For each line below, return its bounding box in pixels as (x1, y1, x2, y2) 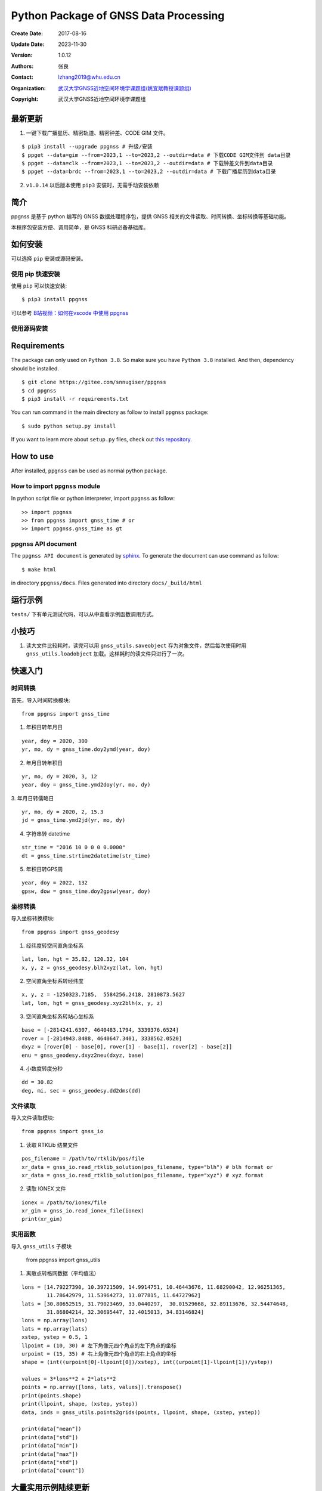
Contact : (11, 73, 34, 81)
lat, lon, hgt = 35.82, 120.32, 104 (21, 956, 129, 963)
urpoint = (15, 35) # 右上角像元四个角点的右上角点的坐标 (21, 1350, 177, 1357)
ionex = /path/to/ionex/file (21, 1199, 107, 1206)
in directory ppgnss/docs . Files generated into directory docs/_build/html (11, 579, 203, 587)
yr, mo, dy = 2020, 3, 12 (21, 773, 98, 779)
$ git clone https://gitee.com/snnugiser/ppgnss (21, 379, 166, 386)
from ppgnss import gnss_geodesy (21, 929, 119, 936)
